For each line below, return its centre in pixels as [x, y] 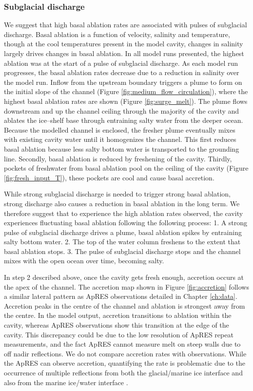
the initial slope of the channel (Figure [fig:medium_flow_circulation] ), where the [126, 91]
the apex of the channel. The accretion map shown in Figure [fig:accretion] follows [126, 286]
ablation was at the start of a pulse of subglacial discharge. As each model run [121, 63]
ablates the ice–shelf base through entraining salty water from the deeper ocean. [124, 120]
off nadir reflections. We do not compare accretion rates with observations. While [125, 353]
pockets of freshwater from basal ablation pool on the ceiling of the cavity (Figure [126, 168]
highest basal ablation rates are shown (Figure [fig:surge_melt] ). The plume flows [126, 101]
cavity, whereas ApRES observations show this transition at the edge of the [117, 325]
